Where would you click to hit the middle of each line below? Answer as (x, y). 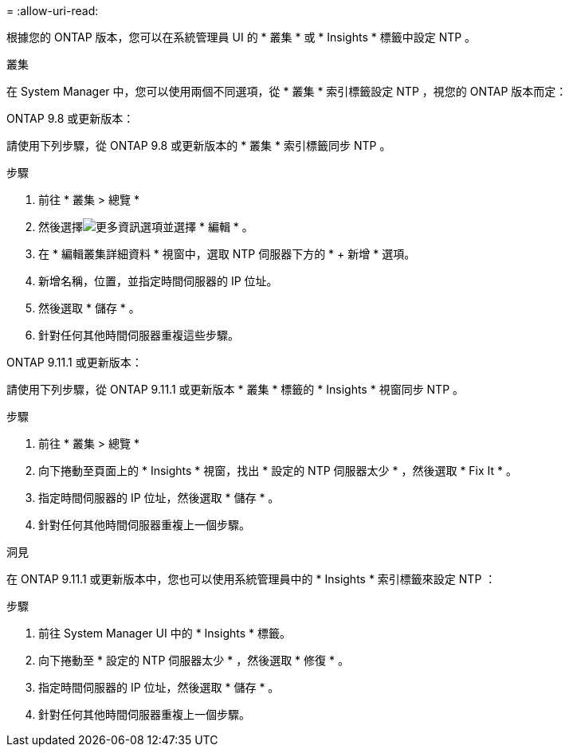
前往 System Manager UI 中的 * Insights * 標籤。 (165, 633)
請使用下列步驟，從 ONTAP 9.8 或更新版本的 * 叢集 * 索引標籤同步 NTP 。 (199, 145)
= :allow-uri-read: (53, 11)
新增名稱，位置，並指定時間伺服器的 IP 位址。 (158, 281)
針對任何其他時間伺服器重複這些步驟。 (139, 335)
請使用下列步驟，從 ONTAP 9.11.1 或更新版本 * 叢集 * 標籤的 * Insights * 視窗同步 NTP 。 (235, 389)
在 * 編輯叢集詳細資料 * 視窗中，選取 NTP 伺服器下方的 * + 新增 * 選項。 (227, 254)
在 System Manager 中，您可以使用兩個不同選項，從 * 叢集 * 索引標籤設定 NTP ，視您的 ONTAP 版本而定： (287, 91)
